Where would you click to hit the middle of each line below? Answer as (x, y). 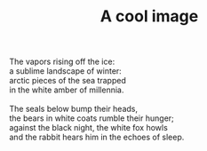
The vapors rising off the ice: (62, 62)
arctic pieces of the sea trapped (68, 81)
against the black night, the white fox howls (89, 128)
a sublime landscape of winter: (65, 71)
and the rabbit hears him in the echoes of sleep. (97, 137)
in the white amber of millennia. (67, 90)
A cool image (149, 16)
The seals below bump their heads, (74, 109)
